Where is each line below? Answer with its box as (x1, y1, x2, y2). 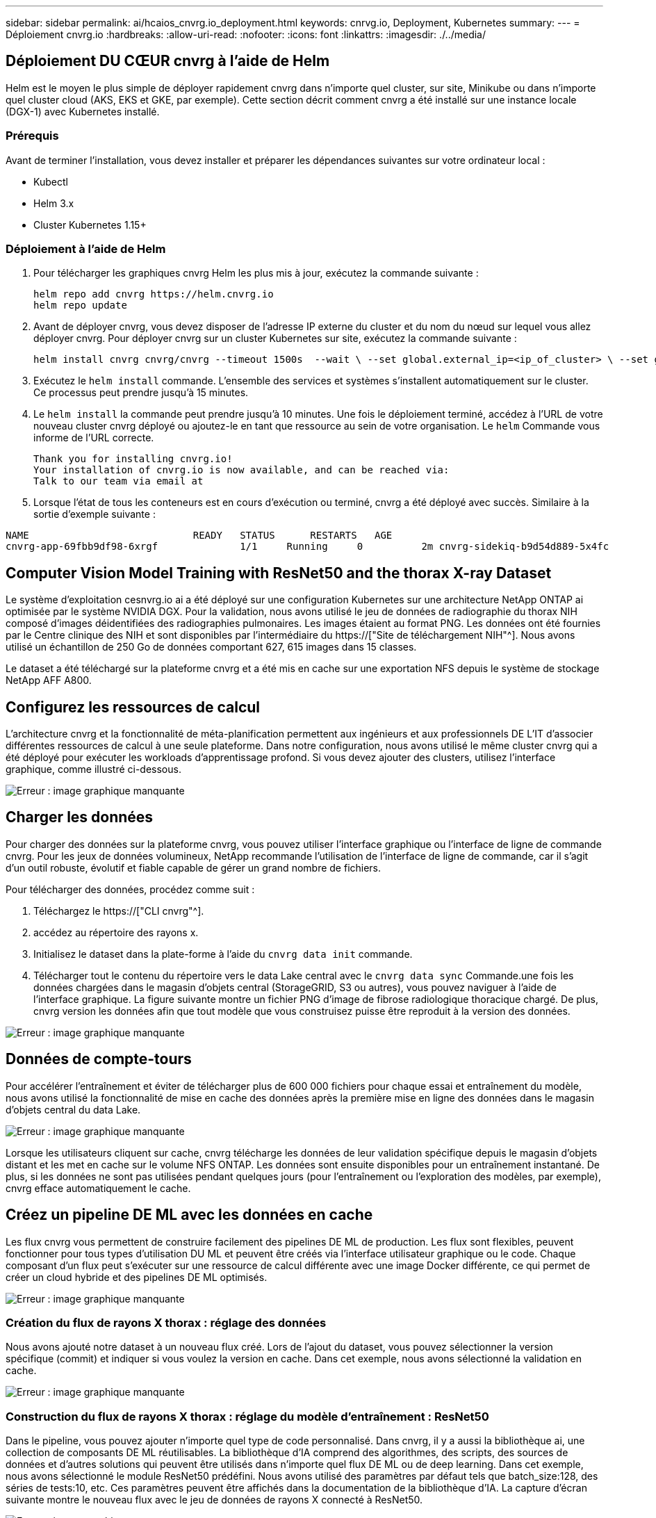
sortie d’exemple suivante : (33, 508, 156, 521)
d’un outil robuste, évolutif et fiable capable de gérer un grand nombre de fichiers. (6, 861, 382, 874)
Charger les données (6, 808, 154, 826)
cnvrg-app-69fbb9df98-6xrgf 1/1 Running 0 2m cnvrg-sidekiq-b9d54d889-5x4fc (6, 541, 609, 553)
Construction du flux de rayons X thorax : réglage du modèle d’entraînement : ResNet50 (6, 1409, 489, 1423)
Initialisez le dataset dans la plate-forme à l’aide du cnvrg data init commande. (33, 947, 413, 960)
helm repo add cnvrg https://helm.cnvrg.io (33, 288, 274, 300)
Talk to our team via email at (33, 475, 204, 487)
